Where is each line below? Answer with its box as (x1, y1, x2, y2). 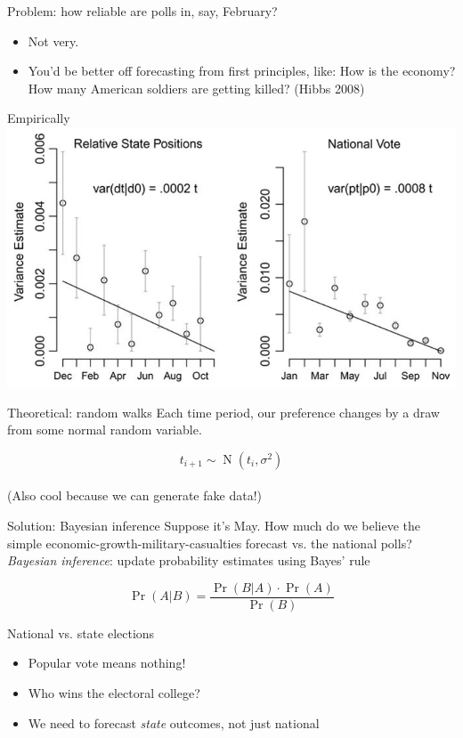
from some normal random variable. (7, 420, 202, 439)
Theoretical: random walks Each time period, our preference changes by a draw (7, 402, 440, 421)
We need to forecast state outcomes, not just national (28, 713, 320, 732)
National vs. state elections (7, 623, 155, 642)
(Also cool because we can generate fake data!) (7, 486, 262, 505)
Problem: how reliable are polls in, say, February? (7, 2, 278, 20)
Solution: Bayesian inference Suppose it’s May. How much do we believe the (7, 515, 421, 534)
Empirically (7, 109, 70, 127)
